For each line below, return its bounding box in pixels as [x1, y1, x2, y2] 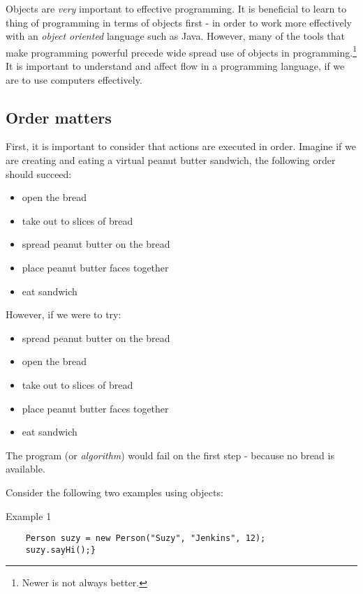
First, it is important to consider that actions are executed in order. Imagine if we [6, 139, 356, 154]
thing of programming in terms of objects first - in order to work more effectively [6, 15, 352, 29]
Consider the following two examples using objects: [6, 484, 223, 499]
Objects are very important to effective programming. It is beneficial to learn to [6, 1, 347, 15]
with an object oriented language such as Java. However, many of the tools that [6, 29, 346, 43]
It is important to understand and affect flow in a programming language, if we [6, 59, 345, 73]
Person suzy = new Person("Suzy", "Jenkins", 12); [25, 533, 266, 544]
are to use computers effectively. [6, 72, 142, 87]
